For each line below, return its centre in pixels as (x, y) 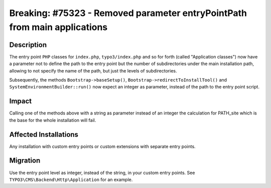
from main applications (58, 27)
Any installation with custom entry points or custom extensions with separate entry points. (102, 146)
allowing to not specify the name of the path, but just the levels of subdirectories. (93, 70)
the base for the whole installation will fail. (53, 120)
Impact (21, 101)
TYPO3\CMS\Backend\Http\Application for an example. (71, 179)
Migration (25, 161)
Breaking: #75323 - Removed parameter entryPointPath (128, 13)
